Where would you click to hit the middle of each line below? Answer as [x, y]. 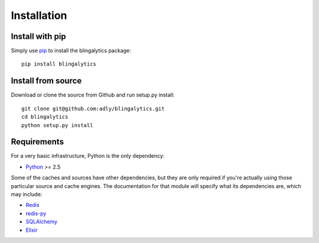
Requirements [38, 142]
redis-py [36, 213]
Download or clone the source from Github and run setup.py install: [93, 95]
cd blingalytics [45, 117]
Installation [39, 15]
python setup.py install [57, 125]
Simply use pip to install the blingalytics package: [71, 51]
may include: [27, 194]
